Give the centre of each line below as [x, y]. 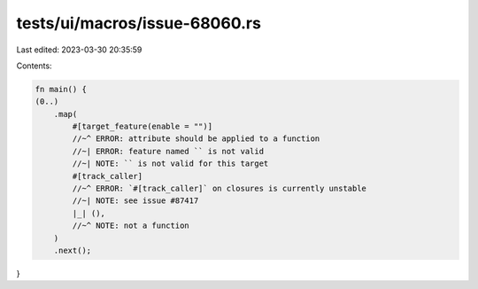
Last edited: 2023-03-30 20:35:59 [79, 50]
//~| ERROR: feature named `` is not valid [168, 151]
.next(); [73, 250]
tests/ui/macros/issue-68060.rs [139, 23]
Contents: [34, 66]
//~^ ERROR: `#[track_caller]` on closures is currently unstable [220, 189]
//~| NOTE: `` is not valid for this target [170, 164]
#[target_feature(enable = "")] [142, 127]
